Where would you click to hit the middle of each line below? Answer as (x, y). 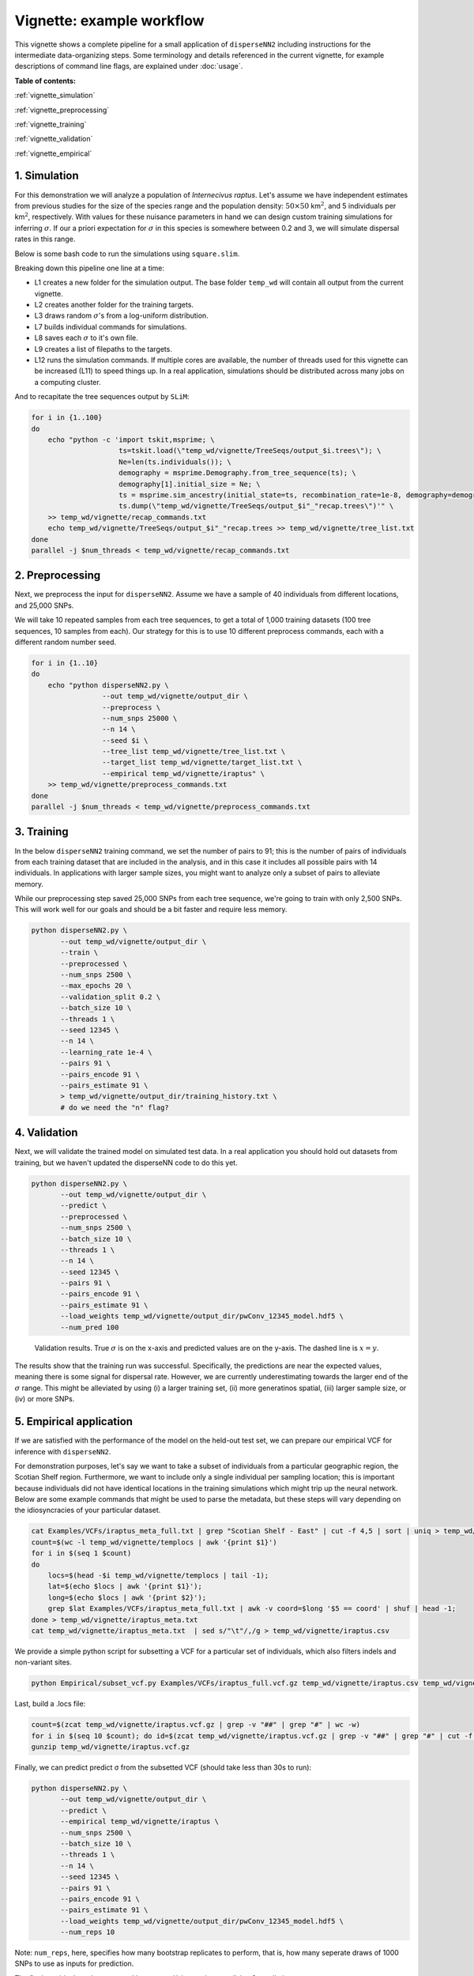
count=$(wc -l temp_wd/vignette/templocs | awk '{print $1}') (154, 1542)
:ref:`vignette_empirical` (53, 153)
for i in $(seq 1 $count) (81, 1554)
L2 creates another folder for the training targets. (114, 305)
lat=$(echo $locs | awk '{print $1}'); (125, 1586)
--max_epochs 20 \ (96, 986)
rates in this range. (45, 239)
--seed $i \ (125, 740)
